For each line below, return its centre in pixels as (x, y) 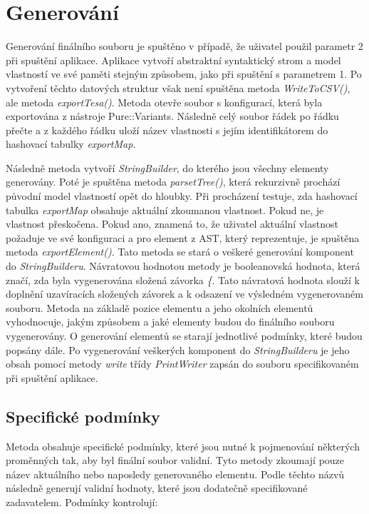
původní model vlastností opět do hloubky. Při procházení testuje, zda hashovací (182, 196)
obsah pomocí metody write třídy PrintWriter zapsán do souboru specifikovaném (182, 364)
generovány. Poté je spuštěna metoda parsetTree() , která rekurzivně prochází (173, 182)
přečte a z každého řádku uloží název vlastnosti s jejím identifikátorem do (167, 130)
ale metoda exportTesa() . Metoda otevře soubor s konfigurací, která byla (164, 102)
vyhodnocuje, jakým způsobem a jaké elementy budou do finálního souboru (170, 322)
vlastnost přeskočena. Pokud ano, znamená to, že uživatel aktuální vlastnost (172, 224)
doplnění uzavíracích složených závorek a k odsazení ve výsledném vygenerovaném (184, 294)
